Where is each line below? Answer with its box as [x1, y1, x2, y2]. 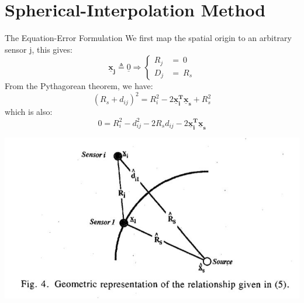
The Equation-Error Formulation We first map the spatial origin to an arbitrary [5, 32, 292, 44]
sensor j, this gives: [5, 43, 72, 55]
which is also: [5, 105, 53, 118]
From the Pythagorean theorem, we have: [5, 80, 153, 92]
